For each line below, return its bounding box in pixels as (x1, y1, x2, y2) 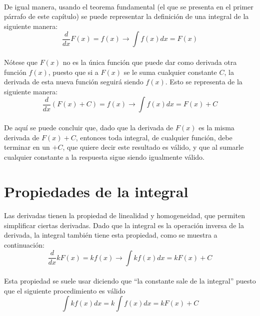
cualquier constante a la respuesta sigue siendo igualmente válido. (4, 151, 205, 162)
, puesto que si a (48, 66, 98, 77)
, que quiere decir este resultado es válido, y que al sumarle (62, 142, 244, 152)
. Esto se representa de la (165, 76, 242, 87)
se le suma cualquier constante (123, 66, 217, 77)
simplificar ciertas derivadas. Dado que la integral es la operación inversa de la (4, 220, 244, 230)
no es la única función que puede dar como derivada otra (62, 56, 237, 67)
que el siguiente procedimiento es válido (4, 285, 125, 296)
